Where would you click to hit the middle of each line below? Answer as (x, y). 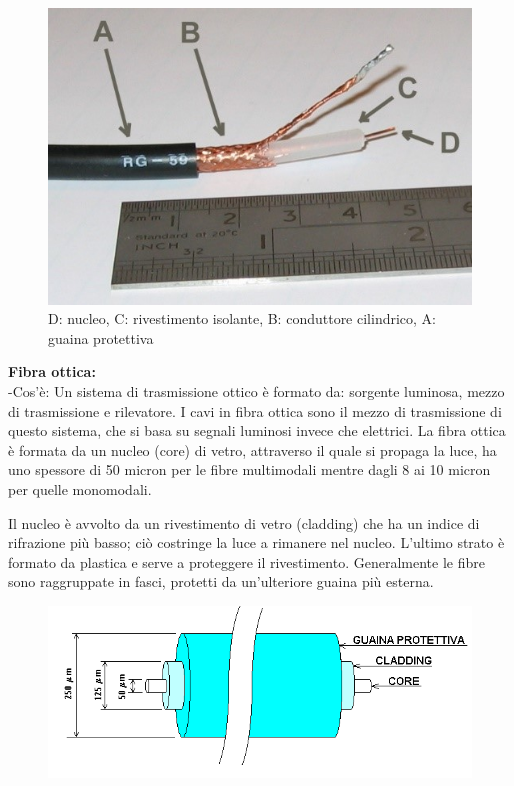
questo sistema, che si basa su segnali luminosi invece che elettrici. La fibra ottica (257, 430)
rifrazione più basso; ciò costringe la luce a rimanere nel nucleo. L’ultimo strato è (256, 542)
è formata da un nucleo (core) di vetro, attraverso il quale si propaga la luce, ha (252, 449)
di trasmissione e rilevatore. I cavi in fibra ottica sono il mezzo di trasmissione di (255, 410)
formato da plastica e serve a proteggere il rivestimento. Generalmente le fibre (246, 561)
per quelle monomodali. (80, 488)
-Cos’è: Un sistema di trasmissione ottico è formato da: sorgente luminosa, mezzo (256, 391)
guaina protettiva (101, 337)
